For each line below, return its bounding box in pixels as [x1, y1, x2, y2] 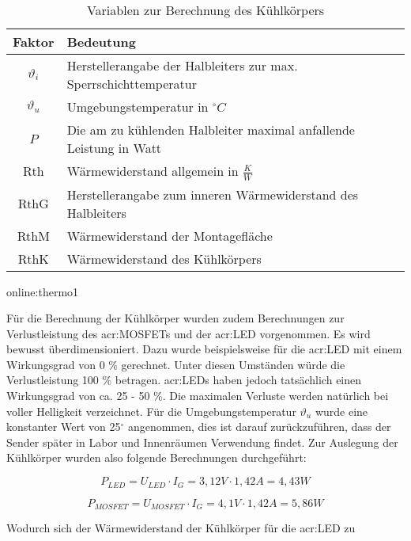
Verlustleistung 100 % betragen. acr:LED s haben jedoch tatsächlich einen [6, 371, 362, 388]
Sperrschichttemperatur [66, 74, 197, 93]
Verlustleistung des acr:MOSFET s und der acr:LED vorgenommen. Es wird [6, 325, 371, 341]
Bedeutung [66, 32, 136, 51]
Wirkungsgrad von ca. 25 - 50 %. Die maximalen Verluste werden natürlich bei [6, 387, 389, 404]
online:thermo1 [6, 283, 79, 299]
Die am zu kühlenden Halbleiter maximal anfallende [66, 120, 355, 139]
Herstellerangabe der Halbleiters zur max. [66, 56, 298, 74]
